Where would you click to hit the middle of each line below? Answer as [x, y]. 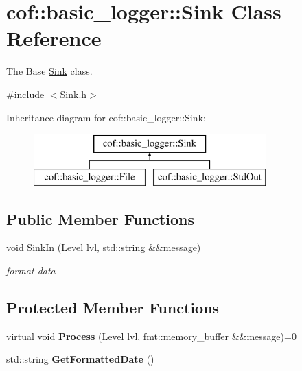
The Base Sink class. [49, 71]
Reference [54, 38]
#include [25, 94]
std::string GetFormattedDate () [80, 359]
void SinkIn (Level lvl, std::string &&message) [104, 247]
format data [31, 271]
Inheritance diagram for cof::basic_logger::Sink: [106, 117]
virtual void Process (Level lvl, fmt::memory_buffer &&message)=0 [151, 336]
